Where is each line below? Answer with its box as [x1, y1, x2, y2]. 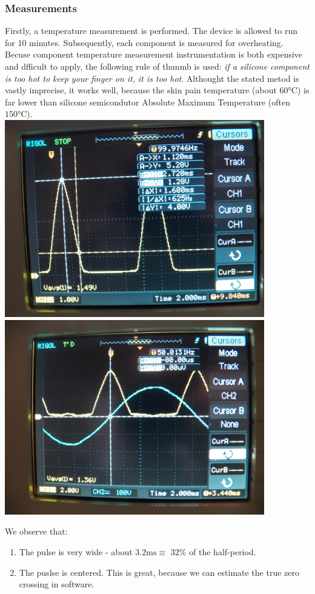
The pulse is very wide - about [19, 546, 133, 558]
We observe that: [5, 525, 68, 538]
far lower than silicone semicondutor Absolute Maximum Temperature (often [5, 95, 290, 108]
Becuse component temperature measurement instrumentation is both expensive [5, 48, 303, 61]
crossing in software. [19, 578, 94, 590]
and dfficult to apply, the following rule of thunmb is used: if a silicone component [5, 60, 310, 72]
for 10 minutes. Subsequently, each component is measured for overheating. [5, 36, 283, 48]
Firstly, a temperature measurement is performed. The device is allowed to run [5, 24, 297, 37]
